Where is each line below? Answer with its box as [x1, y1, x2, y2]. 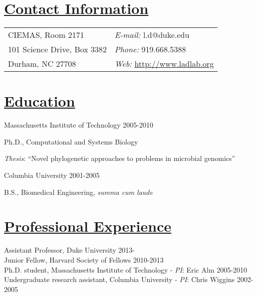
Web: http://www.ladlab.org [114, 58, 214, 70]
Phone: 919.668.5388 [114, 43, 186, 55]
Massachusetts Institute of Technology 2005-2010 [4, 120, 154, 130]
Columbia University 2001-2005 [4, 170, 100, 180]
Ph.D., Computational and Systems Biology [4, 136, 138, 147]
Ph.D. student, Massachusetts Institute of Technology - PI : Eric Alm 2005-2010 [4, 264, 247, 275]
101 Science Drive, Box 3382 [8, 43, 107, 55]
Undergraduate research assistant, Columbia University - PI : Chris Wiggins [4, 274, 235, 285]
